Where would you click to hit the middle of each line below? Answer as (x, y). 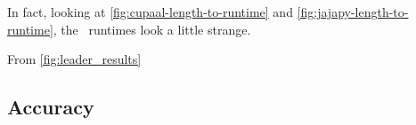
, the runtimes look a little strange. (152, 29)
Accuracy (51, 107)
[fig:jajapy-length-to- (353, 12)
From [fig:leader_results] (74, 59)
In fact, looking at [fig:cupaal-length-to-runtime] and (150, 12)
